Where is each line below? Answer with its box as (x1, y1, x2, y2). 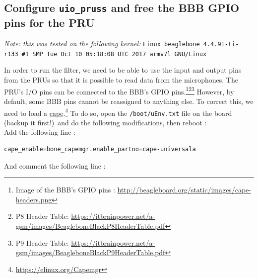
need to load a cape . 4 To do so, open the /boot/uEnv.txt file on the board (4, 106, 232, 118)
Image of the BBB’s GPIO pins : (15, 185, 115, 195)
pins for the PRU (4, 15, 95, 30)
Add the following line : (4, 127, 75, 137)
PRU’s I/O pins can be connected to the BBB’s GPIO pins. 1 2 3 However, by (4, 85, 234, 96)
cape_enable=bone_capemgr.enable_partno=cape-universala (4, 146, 196, 153)
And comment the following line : (4, 160, 106, 171)
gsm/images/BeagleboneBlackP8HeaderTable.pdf (15, 220, 165, 231)
